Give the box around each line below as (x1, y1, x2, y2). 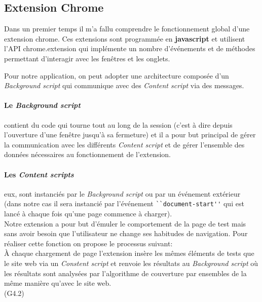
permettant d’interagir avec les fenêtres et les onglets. (4, 53, 170, 63)
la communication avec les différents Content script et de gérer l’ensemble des (4, 139, 245, 149)
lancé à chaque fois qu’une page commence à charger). (4, 208, 172, 218)
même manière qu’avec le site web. (4, 278, 111, 288)
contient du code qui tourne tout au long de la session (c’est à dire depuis (4, 119, 233, 130)
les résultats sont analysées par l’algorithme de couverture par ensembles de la (4, 268, 247, 278)
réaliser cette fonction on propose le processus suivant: (4, 238, 173, 248)
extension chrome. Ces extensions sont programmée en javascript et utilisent (4, 33, 245, 44)
